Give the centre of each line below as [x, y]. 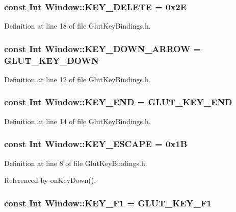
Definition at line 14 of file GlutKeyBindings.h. [77, 121]
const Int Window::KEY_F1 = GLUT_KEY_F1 [108, 203]
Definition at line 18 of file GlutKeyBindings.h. [77, 26]
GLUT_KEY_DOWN [51, 60]
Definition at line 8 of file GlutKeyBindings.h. [76, 163]
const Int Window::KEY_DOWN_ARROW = [103, 48]
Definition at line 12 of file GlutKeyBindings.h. [77, 79]
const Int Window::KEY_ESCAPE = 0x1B [96, 144]
